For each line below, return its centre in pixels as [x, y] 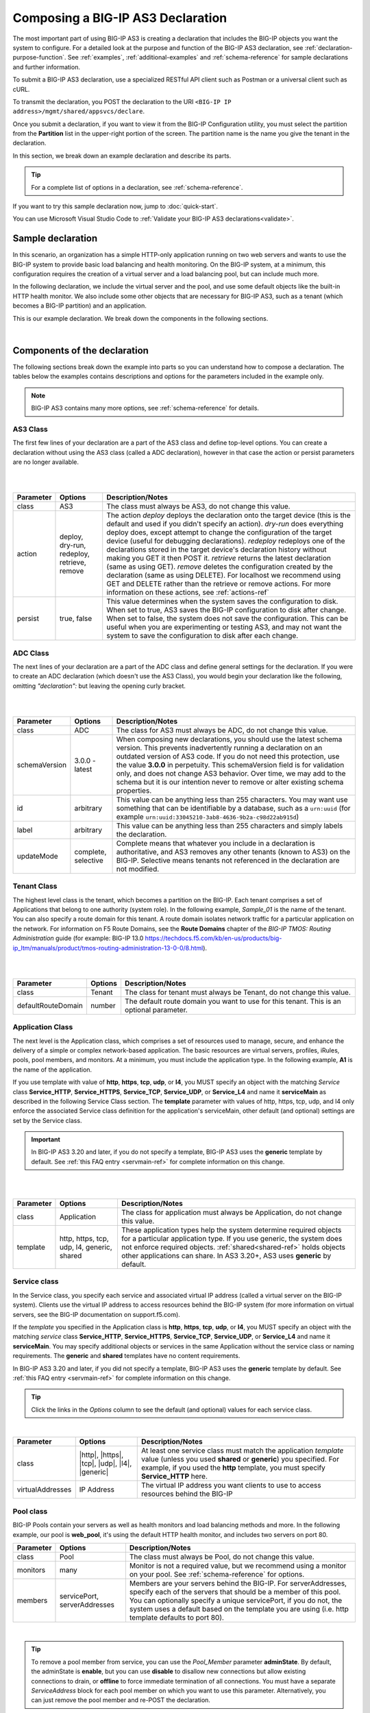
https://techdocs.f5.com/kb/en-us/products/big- [213, 938]
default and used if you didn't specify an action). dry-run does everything [225, 524]
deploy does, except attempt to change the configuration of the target [219, 532]
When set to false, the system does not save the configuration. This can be [227, 619]
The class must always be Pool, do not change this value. [222, 1557]
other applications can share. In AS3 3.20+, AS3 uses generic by [226, 1256]
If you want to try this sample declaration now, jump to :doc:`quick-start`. [115, 206]
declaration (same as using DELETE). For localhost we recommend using [224, 576]
